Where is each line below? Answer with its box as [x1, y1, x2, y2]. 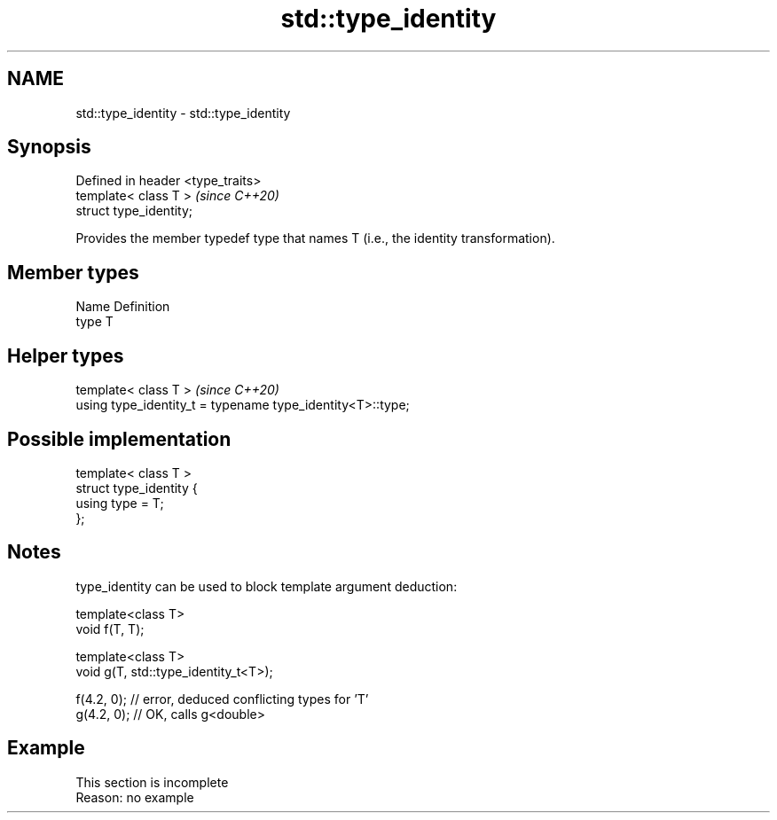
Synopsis [7, 136, 91, 159]
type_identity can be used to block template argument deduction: [75, 578, 458, 594]
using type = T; [75, 495, 164, 511]
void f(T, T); [75, 621, 145, 636]
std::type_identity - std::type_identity [75, 105, 291, 121]
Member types [7, 261, 139, 284]
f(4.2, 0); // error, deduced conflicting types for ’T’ [75, 691, 369, 707]
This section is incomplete [75, 774, 229, 790]
